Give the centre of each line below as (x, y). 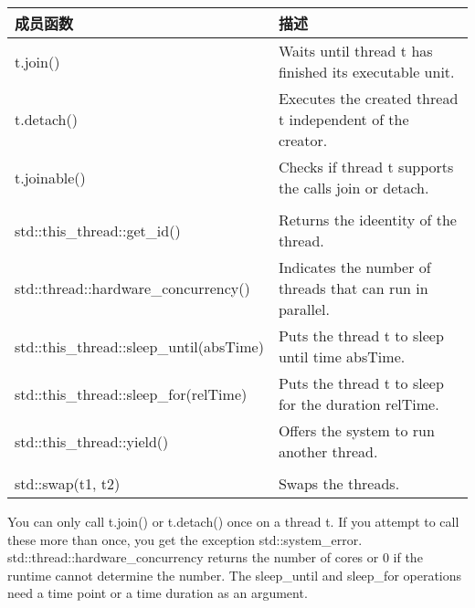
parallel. (304, 309)
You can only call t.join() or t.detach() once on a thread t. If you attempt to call (233, 521)
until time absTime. (342, 356)
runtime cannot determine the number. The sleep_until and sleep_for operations (235, 575)
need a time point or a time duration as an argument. (158, 593)
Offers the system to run (356, 430)
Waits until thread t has (355, 51)
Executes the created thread (368, 98)
